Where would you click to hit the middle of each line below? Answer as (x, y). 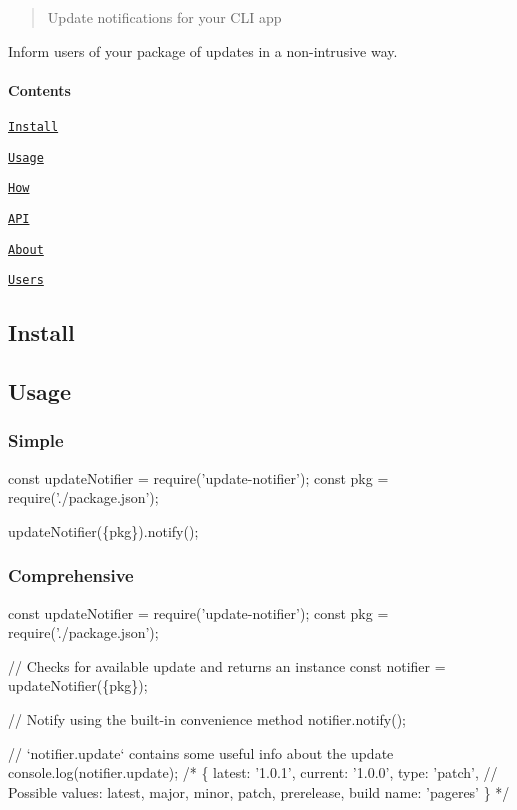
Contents (39, 89)
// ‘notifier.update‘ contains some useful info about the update (201, 752)
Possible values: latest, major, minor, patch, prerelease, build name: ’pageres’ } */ (259, 791)
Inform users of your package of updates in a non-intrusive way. (203, 50)
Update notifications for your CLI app (164, 17)
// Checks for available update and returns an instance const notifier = (227, 665)
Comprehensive (71, 575)
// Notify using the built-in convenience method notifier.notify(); (207, 719)
